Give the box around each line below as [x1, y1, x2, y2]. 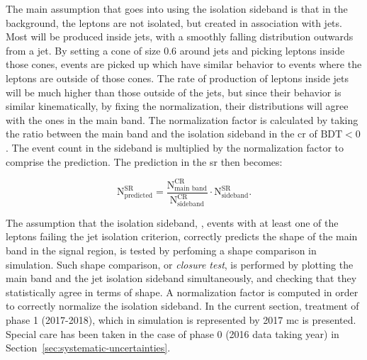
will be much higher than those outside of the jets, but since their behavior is [6, 84, 341, 99]
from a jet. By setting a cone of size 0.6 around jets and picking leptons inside [6, 43, 345, 57]
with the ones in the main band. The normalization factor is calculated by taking [6, 112, 358, 127]
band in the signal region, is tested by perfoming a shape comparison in [6, 242, 317, 257]
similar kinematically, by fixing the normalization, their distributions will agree [6, 99, 349, 113]
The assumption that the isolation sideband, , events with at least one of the [6, 215, 339, 230]
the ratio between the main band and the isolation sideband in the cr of [6, 126, 317, 141]
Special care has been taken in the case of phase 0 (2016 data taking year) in [6, 326, 339, 341]
